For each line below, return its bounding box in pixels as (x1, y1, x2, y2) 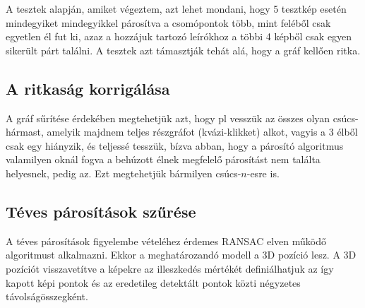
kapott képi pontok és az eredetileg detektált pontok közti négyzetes (6, 275, 301, 290)
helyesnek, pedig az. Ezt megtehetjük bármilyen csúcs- (6, 165, 241, 180)
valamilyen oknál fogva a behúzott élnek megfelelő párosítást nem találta (6, 152, 321, 167)
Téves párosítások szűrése (6, 200, 196, 222)
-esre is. (246, 165, 280, 180)
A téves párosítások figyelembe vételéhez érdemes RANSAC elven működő (6, 233, 326, 248)
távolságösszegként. (6, 289, 88, 304)
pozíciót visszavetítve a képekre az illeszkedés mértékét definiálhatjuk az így (6, 261, 334, 276)
